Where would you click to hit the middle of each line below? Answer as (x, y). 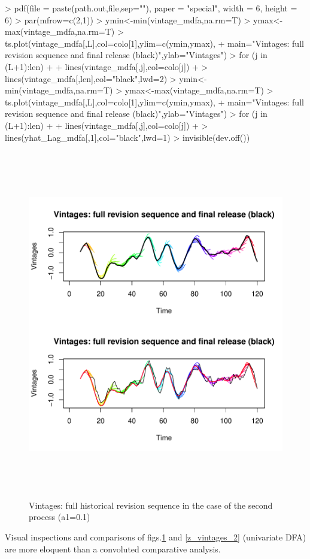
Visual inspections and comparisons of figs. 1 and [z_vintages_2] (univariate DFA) (156, 537)
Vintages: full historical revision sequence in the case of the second (151, 505)
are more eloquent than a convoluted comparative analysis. (113, 549)
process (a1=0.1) (60, 517)
